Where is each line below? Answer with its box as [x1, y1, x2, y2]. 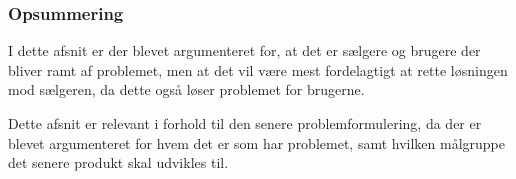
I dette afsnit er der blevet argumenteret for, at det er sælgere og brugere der [8, 40, 481, 61]
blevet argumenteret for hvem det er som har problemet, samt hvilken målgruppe [8, 132, 506, 153]
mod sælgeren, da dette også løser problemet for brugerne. [8, 79, 365, 100]
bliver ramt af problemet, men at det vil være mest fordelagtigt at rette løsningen [8, 59, 508, 80]
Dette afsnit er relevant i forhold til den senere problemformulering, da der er [8, 113, 482, 133]
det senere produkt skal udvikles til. [8, 152, 229, 173]
